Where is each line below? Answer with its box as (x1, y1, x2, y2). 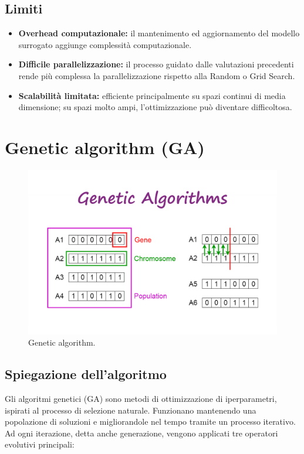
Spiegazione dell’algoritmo (5, 365, 167, 383)
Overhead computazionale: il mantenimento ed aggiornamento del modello (18, 27, 300, 39)
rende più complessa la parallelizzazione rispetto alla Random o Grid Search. (18, 69, 295, 81)
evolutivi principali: (5, 438, 75, 450)
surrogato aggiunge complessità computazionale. (18, 38, 192, 50)
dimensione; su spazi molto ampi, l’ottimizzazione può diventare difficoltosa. (18, 101, 292, 113)
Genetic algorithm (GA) (5, 135, 205, 159)
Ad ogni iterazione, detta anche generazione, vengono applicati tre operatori (5, 426, 278, 439)
